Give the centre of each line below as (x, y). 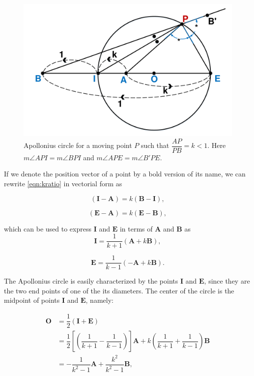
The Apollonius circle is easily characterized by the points (91, 281)
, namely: (99, 300)
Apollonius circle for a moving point (78, 145)
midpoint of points (32, 300)
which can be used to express (48, 228)
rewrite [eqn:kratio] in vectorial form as (63, 183)
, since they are (227, 281)
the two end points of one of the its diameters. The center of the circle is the (119, 290)
